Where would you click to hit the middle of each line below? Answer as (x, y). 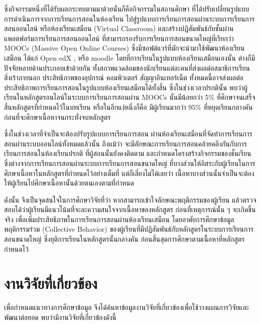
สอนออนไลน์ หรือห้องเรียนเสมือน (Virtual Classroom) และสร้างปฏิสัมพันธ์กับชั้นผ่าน (119, 28)
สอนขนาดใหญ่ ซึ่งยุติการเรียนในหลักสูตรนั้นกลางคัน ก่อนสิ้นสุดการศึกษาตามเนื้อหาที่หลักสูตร (124, 239)
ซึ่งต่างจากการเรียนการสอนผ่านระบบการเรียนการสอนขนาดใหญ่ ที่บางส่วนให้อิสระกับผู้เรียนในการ (130, 163)
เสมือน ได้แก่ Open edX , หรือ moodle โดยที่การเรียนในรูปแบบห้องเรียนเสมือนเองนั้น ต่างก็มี (130, 57)
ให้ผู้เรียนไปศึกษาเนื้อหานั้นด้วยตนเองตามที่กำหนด (69, 183)
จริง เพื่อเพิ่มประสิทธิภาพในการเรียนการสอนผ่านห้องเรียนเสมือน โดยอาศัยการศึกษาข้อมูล (119, 219)
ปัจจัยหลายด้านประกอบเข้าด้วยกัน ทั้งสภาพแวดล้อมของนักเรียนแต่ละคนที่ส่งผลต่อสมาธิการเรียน (127, 67)
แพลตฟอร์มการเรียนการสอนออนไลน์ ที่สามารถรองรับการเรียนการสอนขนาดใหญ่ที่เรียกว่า (119, 38)
